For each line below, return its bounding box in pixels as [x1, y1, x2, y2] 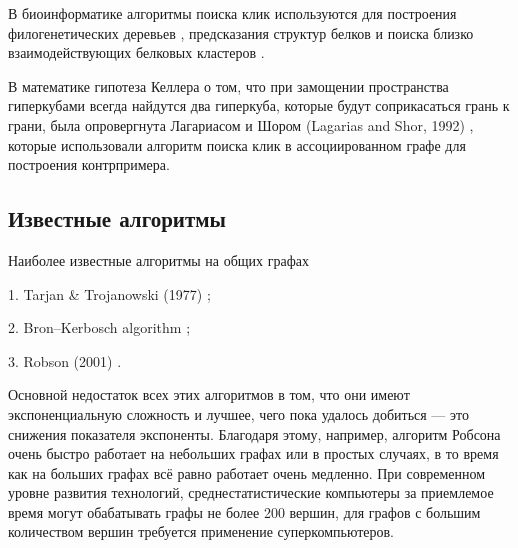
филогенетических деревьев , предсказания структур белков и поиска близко [8, 22, 474, 43]
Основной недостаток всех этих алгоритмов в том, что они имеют [8, 384, 410, 405]
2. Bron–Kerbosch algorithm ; [8, 317, 191, 338]
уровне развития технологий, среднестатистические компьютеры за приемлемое [8, 482, 494, 503]
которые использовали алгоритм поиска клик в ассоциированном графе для [8, 134, 466, 155]
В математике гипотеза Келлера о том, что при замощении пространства [8, 75, 449, 96]
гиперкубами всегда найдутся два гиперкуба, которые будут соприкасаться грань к [8, 95, 510, 116]
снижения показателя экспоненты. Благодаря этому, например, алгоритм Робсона [8, 423, 501, 444]
